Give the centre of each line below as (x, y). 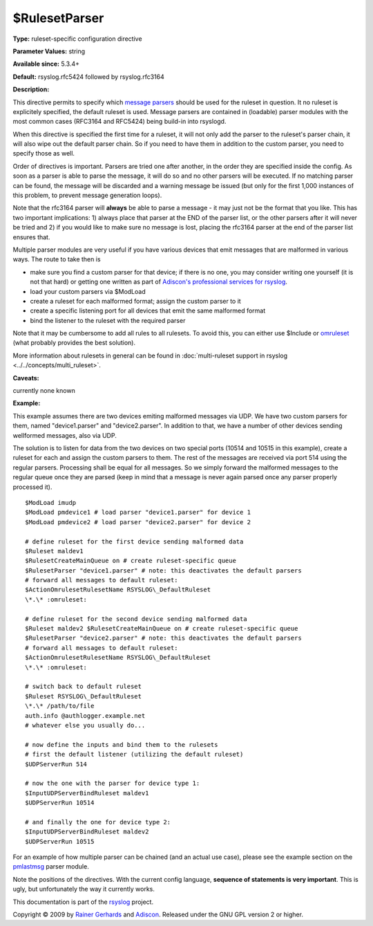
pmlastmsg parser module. (51, 867)
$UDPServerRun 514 (56, 764)
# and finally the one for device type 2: (98, 822)
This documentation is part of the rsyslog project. (83, 902)
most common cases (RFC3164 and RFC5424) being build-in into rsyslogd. (119, 122)
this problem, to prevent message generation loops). (87, 195)
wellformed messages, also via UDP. (65, 435)
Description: (31, 89)
